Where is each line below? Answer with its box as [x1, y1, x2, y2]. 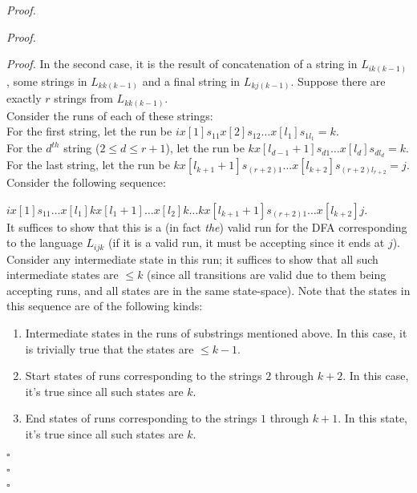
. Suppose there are [290, 72, 386, 89]
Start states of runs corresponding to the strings [25, 367, 262, 384]
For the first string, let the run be [6, 123, 172, 139]
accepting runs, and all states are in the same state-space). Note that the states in [6, 281, 411, 298]
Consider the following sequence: [6, 174, 166, 191]
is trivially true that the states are [25, 340, 194, 357]
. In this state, [338, 410, 407, 426]
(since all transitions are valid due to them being [147, 266, 387, 283]
